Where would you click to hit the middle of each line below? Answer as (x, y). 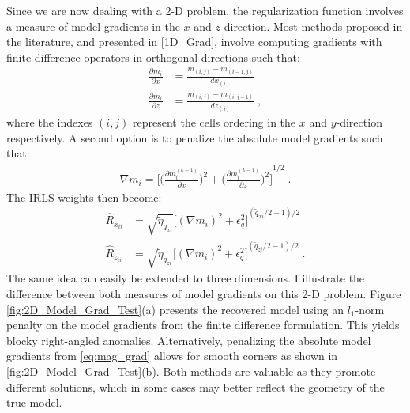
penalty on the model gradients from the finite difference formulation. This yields (203, 325)
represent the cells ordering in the (214, 122)
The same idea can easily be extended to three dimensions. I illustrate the (186, 278)
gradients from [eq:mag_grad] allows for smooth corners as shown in (172, 356)
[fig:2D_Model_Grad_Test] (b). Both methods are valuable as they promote (191, 371)
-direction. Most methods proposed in (312, 26)
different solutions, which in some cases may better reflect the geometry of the (196, 386)
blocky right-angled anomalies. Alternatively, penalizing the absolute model (189, 340)
